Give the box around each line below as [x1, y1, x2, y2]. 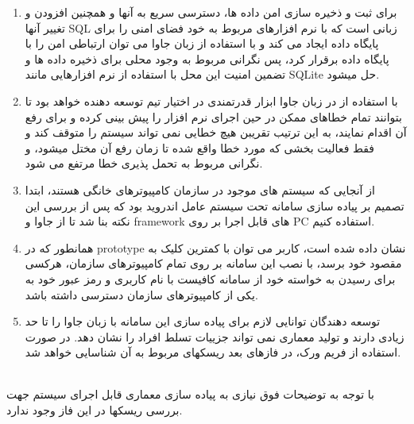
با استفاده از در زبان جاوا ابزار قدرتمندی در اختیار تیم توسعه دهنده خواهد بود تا [25, 92, 398, 109]
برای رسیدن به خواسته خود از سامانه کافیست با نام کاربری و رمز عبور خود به [25, 270, 396, 287]
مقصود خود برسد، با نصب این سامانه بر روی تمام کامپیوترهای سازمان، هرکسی [25, 255, 402, 272]
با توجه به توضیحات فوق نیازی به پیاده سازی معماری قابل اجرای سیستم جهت [6, 386, 374, 403]
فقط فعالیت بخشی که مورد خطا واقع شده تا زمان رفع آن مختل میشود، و [25, 139, 375, 156]
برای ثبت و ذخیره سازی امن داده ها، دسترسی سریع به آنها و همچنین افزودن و [25, 4, 397, 20]
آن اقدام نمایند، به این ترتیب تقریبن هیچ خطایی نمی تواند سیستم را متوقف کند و [25, 124, 407, 141]
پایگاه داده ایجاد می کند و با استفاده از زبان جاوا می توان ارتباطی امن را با [25, 35, 379, 52]
